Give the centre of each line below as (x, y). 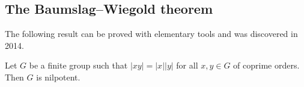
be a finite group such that (78, 65)
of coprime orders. (266, 65)
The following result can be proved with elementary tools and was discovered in (151, 34)
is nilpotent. (58, 77)
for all (187, 65)
